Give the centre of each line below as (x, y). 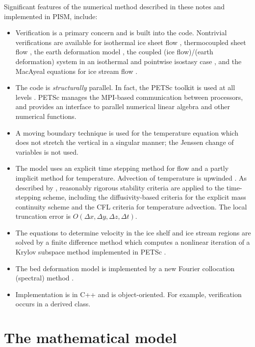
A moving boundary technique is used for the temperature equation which (127, 132)
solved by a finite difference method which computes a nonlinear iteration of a (133, 242)
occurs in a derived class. (53, 304)
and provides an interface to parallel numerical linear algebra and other (123, 106)
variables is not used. (47, 151)
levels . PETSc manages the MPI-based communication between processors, (129, 97)
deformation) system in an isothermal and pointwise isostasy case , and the (128, 61)
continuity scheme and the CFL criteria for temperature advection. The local (131, 206)
